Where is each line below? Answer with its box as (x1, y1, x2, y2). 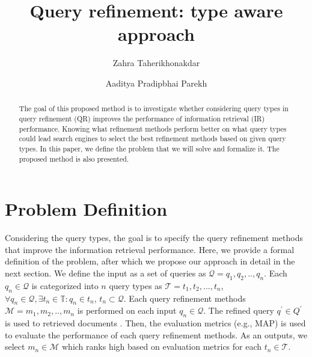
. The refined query (203, 304, 274, 317)
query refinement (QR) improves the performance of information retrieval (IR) (19, 113, 265, 123)
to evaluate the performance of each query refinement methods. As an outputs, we (5, 328, 308, 341)
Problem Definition (5, 197, 168, 221)
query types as (109, 279, 162, 291)
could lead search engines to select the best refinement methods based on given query (19, 133, 286, 144)
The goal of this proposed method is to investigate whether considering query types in (19, 103, 289, 114)
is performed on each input (77, 304, 177, 317)
